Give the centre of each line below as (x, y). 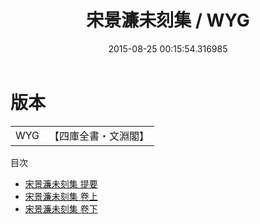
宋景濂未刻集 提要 (61, 183)
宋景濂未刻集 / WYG (168, 20)
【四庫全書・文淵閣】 (99, 136)
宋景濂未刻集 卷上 (61, 196)
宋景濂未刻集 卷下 (61, 208)
